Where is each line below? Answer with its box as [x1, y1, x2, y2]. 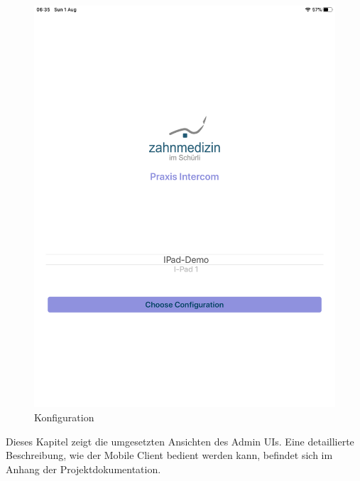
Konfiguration [34, 409, 94, 424]
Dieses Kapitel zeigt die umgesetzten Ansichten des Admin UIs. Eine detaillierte [6, 433, 354, 448]
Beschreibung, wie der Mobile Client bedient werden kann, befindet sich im [6, 448, 333, 463]
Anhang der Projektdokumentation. [6, 461, 161, 476]
